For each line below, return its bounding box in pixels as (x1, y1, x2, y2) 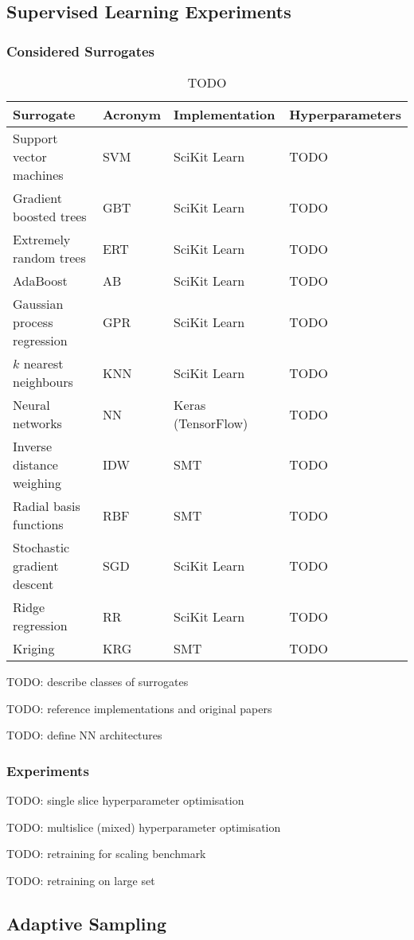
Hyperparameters (289, 105, 401, 123)
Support (13, 129, 58, 147)
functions (13, 515, 64, 533)
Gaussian (13, 294, 64, 313)
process (13, 313, 53, 331)
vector (13, 147, 47, 166)
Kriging (13, 639, 55, 657)
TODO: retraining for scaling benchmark (6, 845, 206, 862)
